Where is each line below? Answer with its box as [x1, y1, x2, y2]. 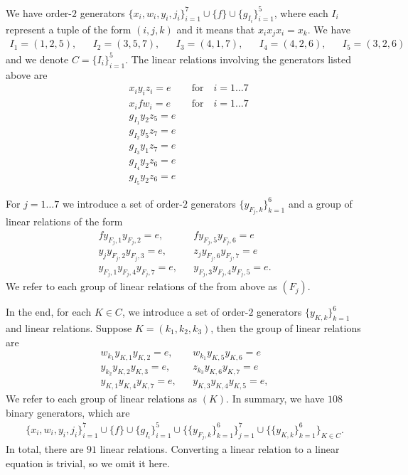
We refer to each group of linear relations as [6, 391, 198, 406]
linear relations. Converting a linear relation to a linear [100, 442, 340, 457]
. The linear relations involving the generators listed [125, 51, 351, 66]
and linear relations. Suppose [6, 321, 132, 336]
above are [6, 67, 48, 82]
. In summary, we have [226, 391, 325, 406]
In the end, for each [6, 304, 92, 319]
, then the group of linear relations [210, 321, 361, 336]
